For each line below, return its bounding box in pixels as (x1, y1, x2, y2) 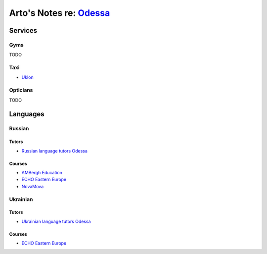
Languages (9, 110, 44, 118)
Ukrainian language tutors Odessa (21, 218, 91, 224)
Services (9, 26, 38, 35)
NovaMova (21, 183, 44, 189)
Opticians (9, 87, 33, 94)
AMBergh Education (21, 169, 63, 175)
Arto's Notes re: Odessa (9, 7, 110, 18)
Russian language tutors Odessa (21, 148, 88, 153)
